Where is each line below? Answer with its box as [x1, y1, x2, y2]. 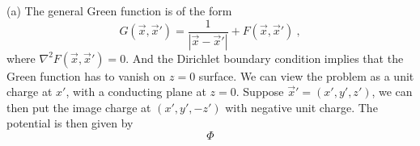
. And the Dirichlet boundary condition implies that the [125, 49, 404, 66]
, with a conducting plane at [66, 83, 206, 100]
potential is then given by [6, 115, 134, 131]
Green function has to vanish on [6, 67, 166, 84]
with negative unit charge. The [225, 98, 378, 115]
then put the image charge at [6, 98, 151, 115]
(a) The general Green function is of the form [6, 2, 232, 19]
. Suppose [235, 83, 284, 100]
